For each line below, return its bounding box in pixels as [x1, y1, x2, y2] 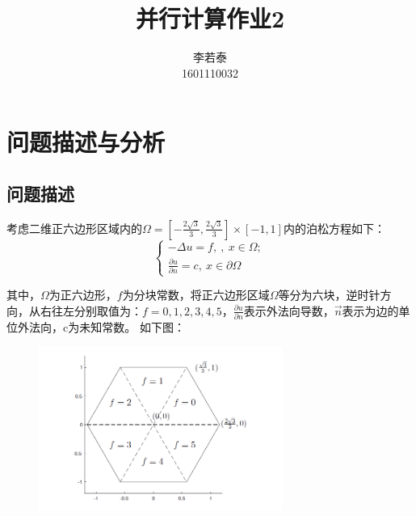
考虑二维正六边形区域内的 [6, 219, 142, 236]
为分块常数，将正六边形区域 [122, 286, 270, 303]
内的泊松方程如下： [283, 219, 385, 236]
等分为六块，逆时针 [278, 286, 380, 303]
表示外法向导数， [243, 302, 334, 319]
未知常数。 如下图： [79, 319, 185, 336]
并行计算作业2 [135, 2, 285, 35]
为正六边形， [48, 286, 117, 303]
